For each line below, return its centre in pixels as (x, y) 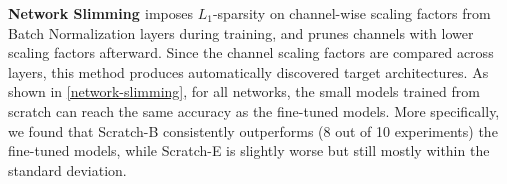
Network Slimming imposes (101, 13)
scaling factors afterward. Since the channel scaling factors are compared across (251, 52)
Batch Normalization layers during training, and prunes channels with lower (241, 32)
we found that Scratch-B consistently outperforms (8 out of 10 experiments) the (253, 130)
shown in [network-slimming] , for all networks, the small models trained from (244, 91)
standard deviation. (67, 169)
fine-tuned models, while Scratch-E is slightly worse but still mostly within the (249, 150)
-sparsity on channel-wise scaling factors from (351, 13)
